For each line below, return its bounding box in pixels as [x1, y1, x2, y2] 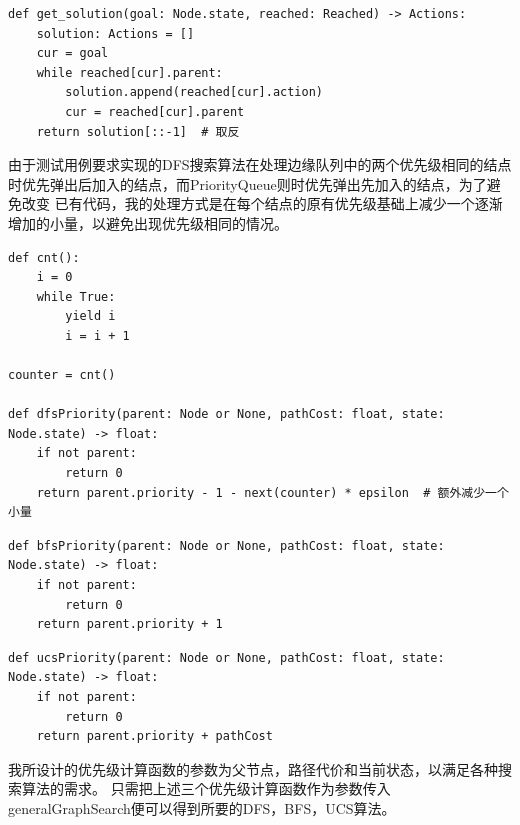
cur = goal [36, 46, 109, 61]
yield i [65, 309, 116, 324]
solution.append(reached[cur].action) [65, 85, 323, 100]
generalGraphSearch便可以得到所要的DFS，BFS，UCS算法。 [8, 797, 396, 818]
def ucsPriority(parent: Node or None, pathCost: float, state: [8, 650, 445, 665]
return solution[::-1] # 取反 [36, 124, 240, 139]
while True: [36, 289, 116, 304]
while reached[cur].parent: [36, 65, 223, 80]
